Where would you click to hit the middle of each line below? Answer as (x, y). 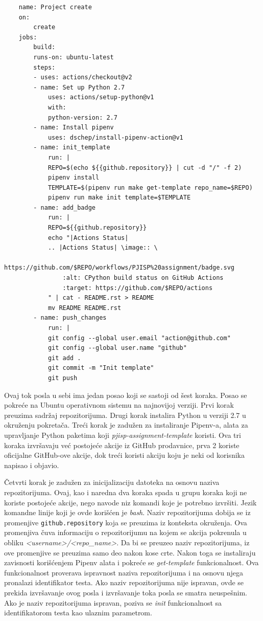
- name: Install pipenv (74, 128)
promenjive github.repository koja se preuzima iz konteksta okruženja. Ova (126, 522)
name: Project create (55, 7)
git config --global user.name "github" (117, 348)
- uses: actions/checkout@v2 (83, 77)
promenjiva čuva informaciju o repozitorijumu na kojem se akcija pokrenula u (125, 532)
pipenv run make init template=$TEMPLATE (119, 198)
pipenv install (74, 178)
